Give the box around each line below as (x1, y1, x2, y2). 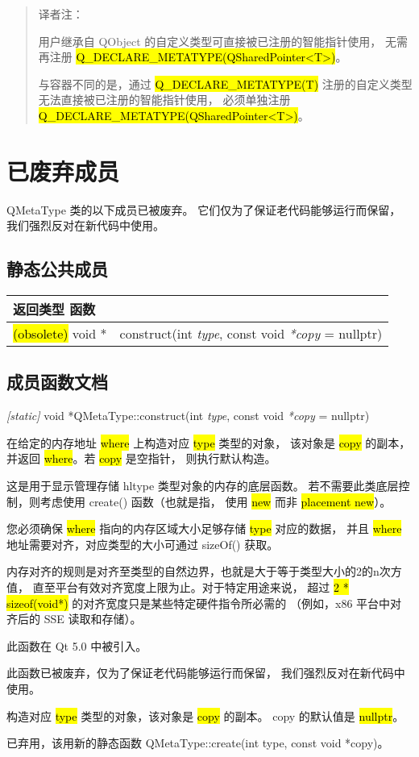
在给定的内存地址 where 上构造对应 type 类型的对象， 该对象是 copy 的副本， (6, 434, 411, 451)
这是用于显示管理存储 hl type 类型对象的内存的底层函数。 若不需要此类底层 (6, 477, 399, 494)
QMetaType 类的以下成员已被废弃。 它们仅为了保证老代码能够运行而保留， (6, 201, 401, 218)
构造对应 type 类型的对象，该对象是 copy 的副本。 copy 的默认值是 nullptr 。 (6, 707, 404, 724)
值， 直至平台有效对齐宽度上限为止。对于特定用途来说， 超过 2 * (6, 579, 349, 596)
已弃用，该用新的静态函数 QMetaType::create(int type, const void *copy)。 (6, 734, 389, 751)
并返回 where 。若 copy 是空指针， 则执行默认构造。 (6, 450, 276, 467)
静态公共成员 (6, 256, 108, 281)
